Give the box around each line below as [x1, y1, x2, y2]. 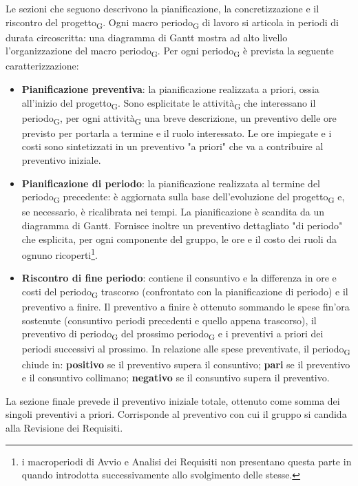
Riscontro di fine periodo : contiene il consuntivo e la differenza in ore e [21, 271, 337, 285]
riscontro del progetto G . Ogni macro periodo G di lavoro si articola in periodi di [6, 14, 339, 31]
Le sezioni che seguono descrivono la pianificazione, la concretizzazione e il [6, 1, 319, 15]
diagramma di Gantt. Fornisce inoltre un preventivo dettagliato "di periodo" [21, 218, 343, 232]
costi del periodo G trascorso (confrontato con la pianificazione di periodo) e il [21, 284, 348, 300]
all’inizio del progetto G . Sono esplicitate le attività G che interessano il [21, 95, 316, 112]
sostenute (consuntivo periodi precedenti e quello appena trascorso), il [21, 313, 317, 327]
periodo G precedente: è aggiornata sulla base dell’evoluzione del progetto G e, [21, 189, 345, 206]
